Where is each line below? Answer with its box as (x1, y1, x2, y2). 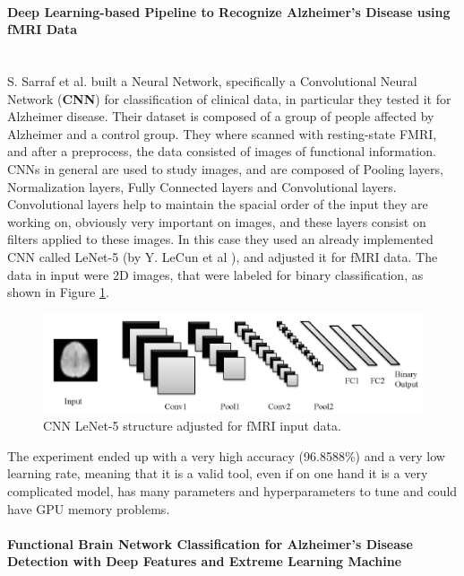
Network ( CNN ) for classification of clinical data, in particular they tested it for (7, 89, 451, 108)
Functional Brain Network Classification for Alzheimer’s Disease (7, 534, 413, 553)
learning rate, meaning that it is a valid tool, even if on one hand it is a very (7, 464, 428, 483)
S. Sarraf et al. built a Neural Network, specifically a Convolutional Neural (7, 71, 417, 90)
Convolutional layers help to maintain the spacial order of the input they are (7, 195, 428, 214)
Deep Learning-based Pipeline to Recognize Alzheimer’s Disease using (7, 2, 451, 21)
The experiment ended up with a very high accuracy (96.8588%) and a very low (7, 446, 445, 465)
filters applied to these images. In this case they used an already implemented (7, 230, 434, 249)
